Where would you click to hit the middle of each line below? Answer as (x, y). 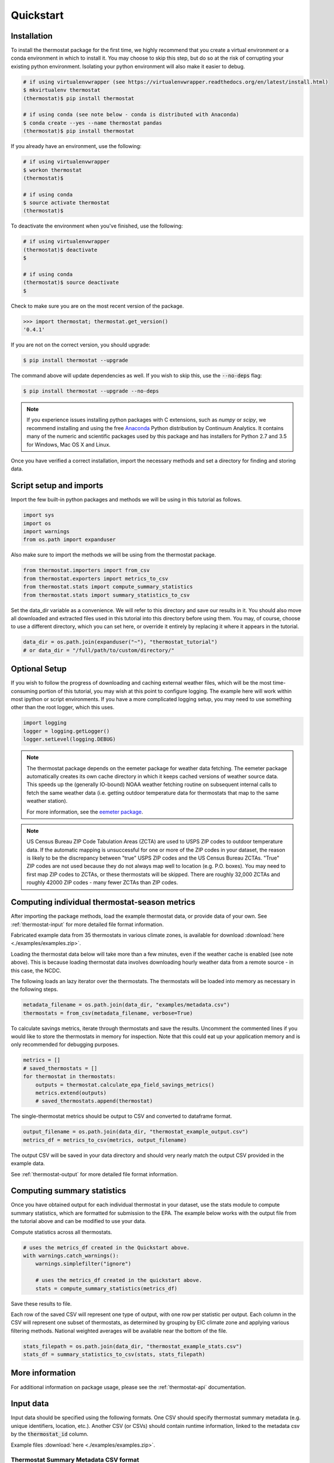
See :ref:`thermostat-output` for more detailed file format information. (94, 1174)
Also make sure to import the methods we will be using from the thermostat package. (113, 555)
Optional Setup (39, 669)
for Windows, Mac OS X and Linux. (69, 444)
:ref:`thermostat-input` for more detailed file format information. (87, 924)
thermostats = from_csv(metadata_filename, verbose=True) (108, 1013)
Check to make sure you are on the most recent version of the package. (97, 306)
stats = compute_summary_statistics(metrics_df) (106, 1288)
